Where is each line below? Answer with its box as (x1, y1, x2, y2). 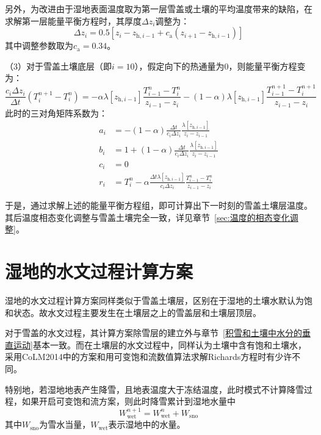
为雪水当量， (39, 418, 91, 431)
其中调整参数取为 (5, 39, 73, 52)
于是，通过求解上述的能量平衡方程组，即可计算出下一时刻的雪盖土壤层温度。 (5, 199, 312, 212)
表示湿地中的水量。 (108, 418, 186, 431)
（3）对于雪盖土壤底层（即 (5, 59, 112, 72)
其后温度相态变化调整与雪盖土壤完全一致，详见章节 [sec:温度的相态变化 (5, 210, 290, 223)
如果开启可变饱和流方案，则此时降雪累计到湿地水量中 (21, 395, 236, 408)
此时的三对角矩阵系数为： (5, 106, 107, 119)
